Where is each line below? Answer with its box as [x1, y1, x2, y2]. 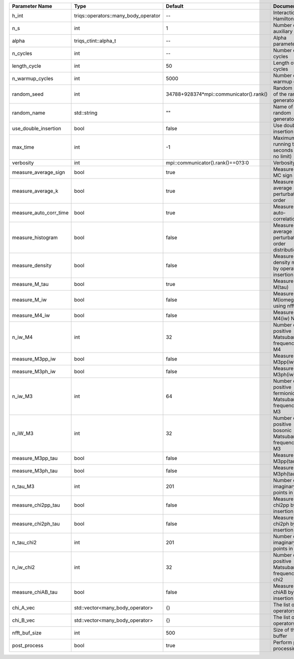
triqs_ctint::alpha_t [74, 37, 116, 44]
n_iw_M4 [12, 334, 33, 340]
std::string [74, 109, 98, 116]
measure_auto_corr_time [12, 209, 69, 216]
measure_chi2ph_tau [12, 520, 60, 527]
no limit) [273, 153, 292, 159]
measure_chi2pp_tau [12, 502, 60, 508]
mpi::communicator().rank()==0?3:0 [166, 159, 249, 166]
